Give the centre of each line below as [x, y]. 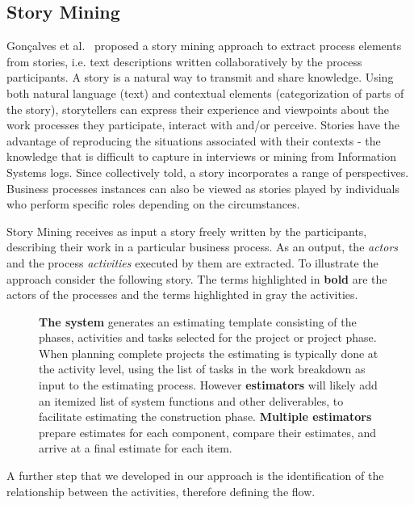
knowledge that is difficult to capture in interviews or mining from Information [201, 156]
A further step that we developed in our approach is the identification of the [195, 476]
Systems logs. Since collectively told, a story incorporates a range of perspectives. [208, 172]
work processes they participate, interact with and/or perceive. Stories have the [203, 125]
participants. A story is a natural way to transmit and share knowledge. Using [200, 77]
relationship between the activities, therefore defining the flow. [161, 491]
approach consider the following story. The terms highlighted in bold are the [197, 278]
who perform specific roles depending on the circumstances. [153, 204]
